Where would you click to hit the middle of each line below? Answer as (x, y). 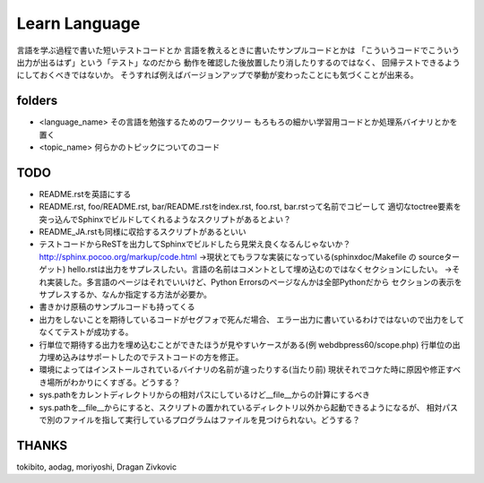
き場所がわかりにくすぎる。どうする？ (110, 382)
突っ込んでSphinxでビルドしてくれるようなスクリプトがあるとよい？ (165, 219)
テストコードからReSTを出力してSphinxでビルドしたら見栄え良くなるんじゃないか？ (195, 244)
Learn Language (78, 23)
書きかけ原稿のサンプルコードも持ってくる (117, 307)
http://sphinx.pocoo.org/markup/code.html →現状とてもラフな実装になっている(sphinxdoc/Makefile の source (242, 256)
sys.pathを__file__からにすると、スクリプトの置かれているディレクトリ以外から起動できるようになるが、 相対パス (249, 407)
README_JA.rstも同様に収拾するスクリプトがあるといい (143, 232)
